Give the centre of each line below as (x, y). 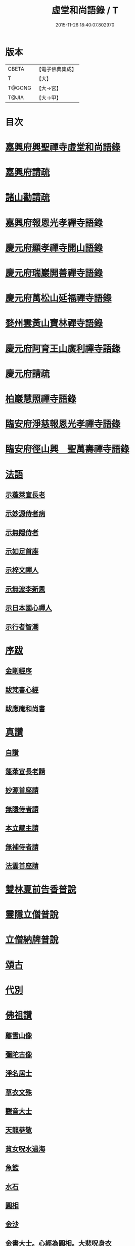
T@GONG (19, 88)
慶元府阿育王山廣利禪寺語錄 (63, 348)
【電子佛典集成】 (56, 69)
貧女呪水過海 (25, 1149)
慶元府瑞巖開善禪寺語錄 (54, 273)
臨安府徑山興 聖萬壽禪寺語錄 (67, 449)
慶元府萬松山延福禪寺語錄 (59, 298)
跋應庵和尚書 (25, 708)
